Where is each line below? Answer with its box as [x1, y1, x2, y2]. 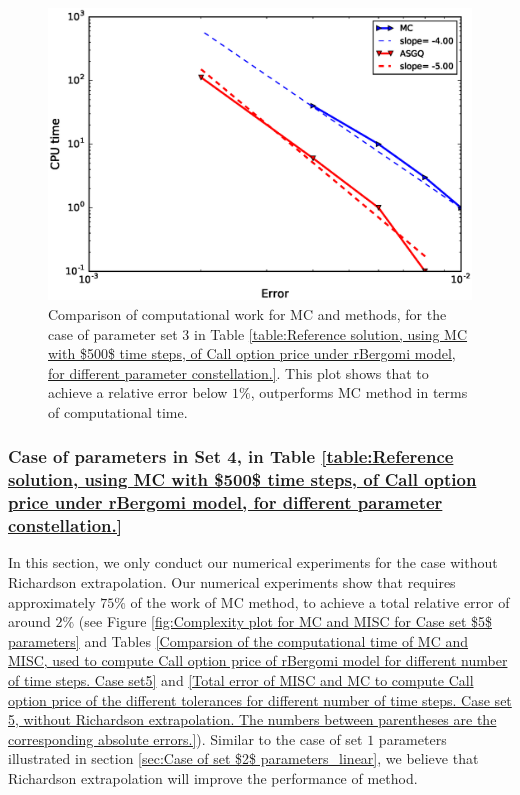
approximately [8, 591, 96, 612]
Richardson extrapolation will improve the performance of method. [8, 768, 418, 788]
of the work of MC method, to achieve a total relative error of [130, 591, 510, 612]
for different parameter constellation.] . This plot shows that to [48, 362, 429, 383]
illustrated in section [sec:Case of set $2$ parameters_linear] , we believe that [8, 748, 479, 769]
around [8, 611, 51, 632]
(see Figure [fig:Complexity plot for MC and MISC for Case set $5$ [78, 611, 492, 632]
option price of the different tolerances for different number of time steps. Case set [8, 689, 512, 710]
